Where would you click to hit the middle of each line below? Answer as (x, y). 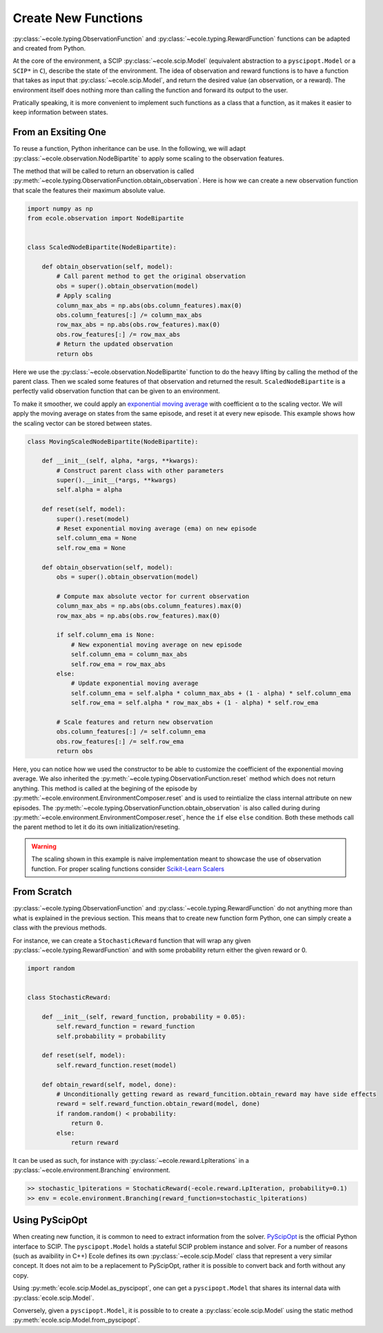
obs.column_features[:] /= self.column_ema (131, 732)
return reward (95, 1143)
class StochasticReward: (69, 998)
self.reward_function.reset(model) (117, 1065)
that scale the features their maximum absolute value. (89, 190)
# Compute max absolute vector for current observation (153, 596)
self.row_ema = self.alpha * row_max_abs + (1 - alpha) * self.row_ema (195, 703)
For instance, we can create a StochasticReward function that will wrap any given (132, 940)
